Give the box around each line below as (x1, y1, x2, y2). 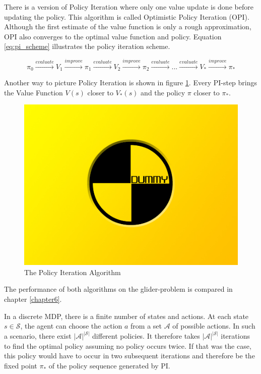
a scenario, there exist (4, 331, 72, 341)
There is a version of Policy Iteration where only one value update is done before (4, 2, 253, 12)
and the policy (141, 87, 185, 97)
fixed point (4, 360, 37, 371)
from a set (130, 320, 162, 331)
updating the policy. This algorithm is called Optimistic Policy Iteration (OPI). (4, 11, 249, 22)
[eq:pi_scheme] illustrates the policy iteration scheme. (4, 41, 170, 51)
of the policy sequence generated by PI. (48, 360, 170, 371)
